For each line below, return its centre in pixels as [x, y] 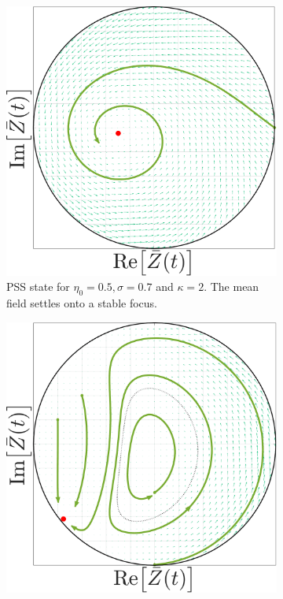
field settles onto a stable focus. [82, 303]
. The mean [232, 286]
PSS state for [38, 286]
